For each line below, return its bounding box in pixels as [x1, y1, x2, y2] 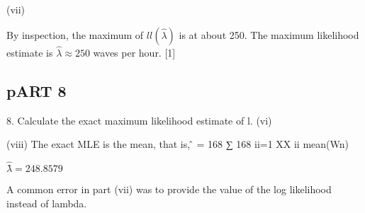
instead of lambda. [6, 195, 87, 210]
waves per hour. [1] [93, 45, 176, 59]
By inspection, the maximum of [6, 27, 144, 42]
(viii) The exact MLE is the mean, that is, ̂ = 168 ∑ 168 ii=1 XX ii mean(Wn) [6, 137, 349, 151]
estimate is [6, 45, 53, 59]
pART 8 [6, 79, 67, 101]
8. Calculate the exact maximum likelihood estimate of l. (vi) [6, 113, 272, 127]
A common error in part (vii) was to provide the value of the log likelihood [6, 182, 332, 197]
